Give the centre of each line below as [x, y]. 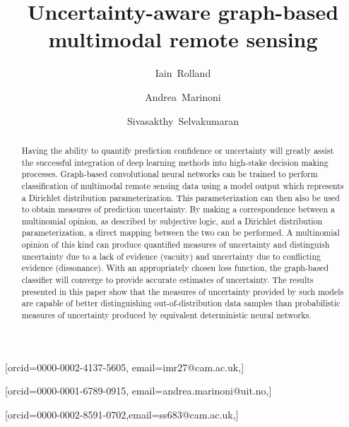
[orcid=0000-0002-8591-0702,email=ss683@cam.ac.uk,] [122, 414]
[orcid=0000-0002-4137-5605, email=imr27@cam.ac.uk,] [125, 367]
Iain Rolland [183, 73]
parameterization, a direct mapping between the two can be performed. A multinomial [181, 233]
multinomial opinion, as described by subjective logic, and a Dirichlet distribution [172, 221]
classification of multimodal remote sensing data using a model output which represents [183, 185]
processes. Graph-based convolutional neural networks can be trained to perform [170, 174]
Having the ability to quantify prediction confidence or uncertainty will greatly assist [178, 150]
